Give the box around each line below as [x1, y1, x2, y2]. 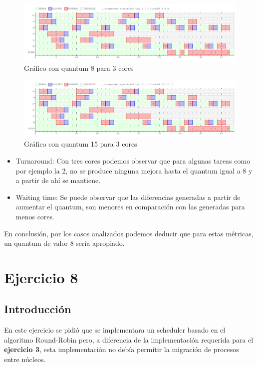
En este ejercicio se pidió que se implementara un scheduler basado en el [4, 325, 226, 335]
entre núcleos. [4, 354, 46, 365]
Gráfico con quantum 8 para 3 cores [24, 62, 134, 73]
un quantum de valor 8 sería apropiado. [4, 238, 125, 248]
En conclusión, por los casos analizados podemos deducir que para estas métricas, [4, 228, 254, 238]
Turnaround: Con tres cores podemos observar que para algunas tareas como [15, 155, 251, 166]
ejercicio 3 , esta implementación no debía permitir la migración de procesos [4, 344, 239, 355]
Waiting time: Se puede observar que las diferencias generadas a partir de [15, 191, 241, 202]
